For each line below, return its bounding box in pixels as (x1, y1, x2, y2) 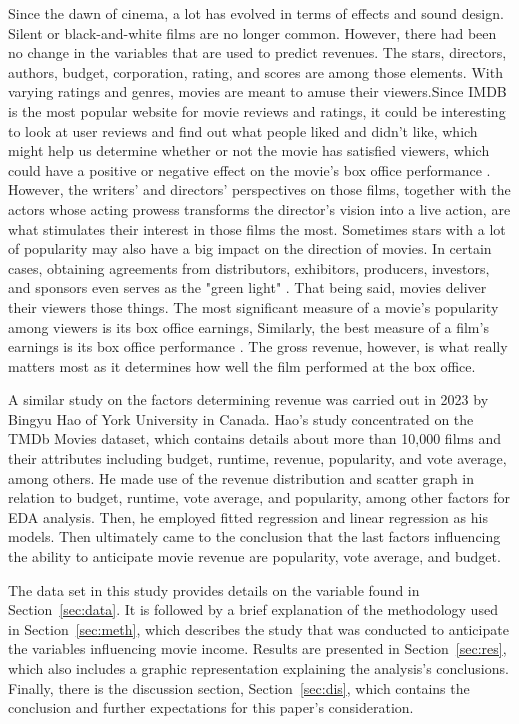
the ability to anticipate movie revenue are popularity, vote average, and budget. (8, 546, 501, 567)
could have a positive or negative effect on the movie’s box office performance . (8, 159, 491, 180)
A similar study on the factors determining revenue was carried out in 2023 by (8, 389, 489, 410)
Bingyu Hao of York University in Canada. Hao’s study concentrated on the (8, 408, 474, 429)
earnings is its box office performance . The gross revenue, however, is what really (8, 336, 508, 357)
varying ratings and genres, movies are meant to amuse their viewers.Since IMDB (8, 81, 507, 102)
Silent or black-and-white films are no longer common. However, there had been (8, 22, 497, 43)
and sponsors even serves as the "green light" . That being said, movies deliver (8, 277, 487, 298)
